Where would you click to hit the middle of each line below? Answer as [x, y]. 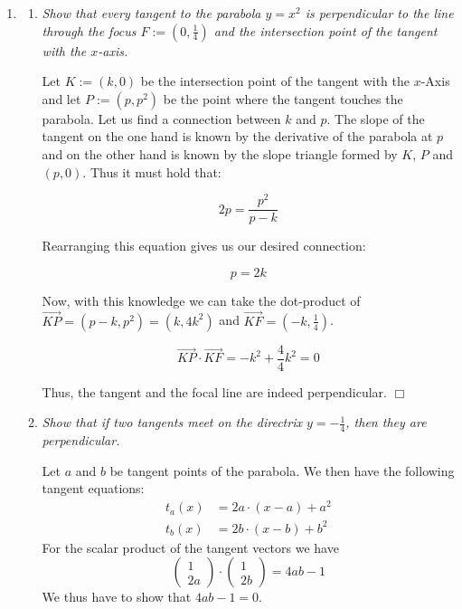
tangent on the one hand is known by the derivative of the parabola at [237, 136]
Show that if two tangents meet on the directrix [172, 422]
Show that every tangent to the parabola [151, 13]
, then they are [386, 422]
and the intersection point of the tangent [325, 30]
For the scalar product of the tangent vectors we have [190, 547]
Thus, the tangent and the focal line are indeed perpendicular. [214, 391]
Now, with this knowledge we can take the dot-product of [201, 300]
